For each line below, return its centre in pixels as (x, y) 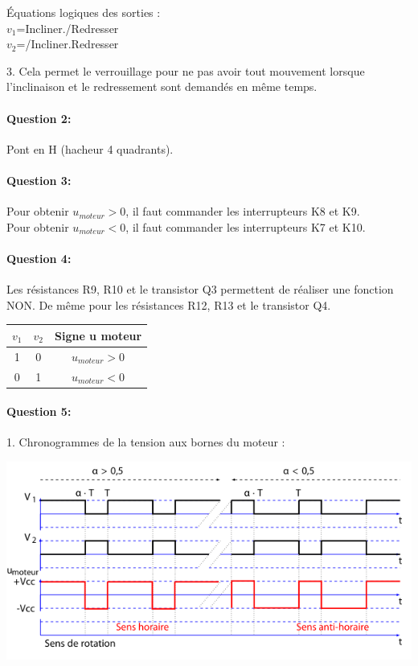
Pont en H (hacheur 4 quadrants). (90, 148)
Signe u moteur (98, 335)
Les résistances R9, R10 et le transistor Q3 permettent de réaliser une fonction (200, 289)
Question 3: (39, 180)
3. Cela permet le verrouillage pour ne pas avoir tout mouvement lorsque (186, 70)
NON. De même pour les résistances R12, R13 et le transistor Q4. (169, 304)
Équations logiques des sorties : (84, 12)
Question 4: (39, 258)
